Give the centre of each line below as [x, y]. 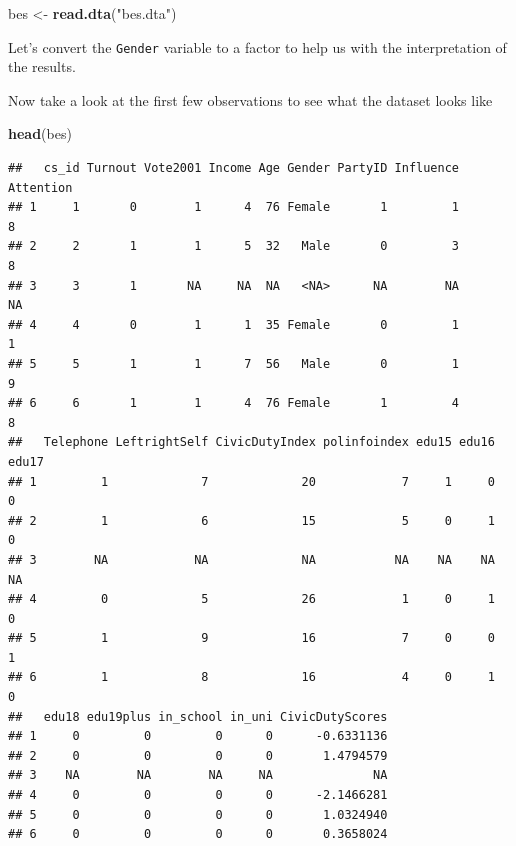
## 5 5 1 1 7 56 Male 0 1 [234, 363]
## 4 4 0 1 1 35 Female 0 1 [234, 324]
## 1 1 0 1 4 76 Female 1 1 [234, 207]
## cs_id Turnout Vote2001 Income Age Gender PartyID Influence [234, 168]
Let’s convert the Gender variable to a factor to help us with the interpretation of [257, 46]
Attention [40, 187]
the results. [42, 66]
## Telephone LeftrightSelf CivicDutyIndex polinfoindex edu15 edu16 [251, 442]
